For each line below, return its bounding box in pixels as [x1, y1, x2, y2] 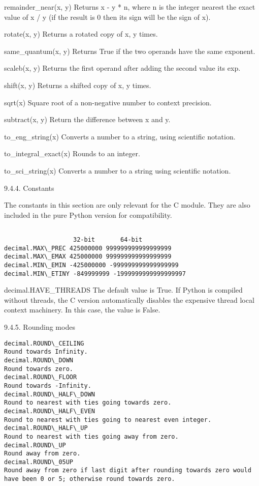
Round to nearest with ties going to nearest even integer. [4, 416, 212, 423]
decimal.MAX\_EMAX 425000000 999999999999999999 [4, 253, 172, 261]
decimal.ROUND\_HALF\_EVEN [4, 407, 95, 415]
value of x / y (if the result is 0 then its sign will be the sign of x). [4, 11, 211, 22]
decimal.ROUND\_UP [4, 441, 66, 449]
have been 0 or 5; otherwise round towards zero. [4, 475, 175, 483]
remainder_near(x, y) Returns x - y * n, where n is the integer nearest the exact [4, 2, 255, 12]
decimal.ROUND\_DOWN [4, 356, 74, 364]
